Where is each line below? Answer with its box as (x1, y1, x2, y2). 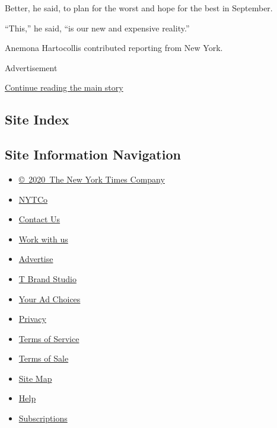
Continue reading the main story (5, 81, 123, 94)
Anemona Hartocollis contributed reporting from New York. (5, 41, 223, 54)
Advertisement (5, 61, 58, 74)
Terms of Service (18, 332, 79, 344)
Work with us (18, 232, 68, 245)
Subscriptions (18, 412, 68, 424)
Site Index (5, 110, 69, 129)
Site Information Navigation (5, 145, 181, 164)
